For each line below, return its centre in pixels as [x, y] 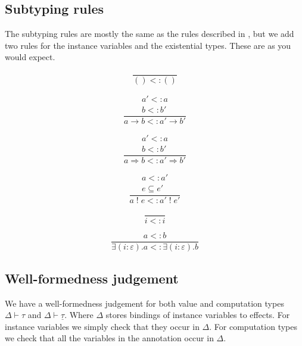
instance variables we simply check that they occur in [102, 326]
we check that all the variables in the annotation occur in [109, 338]
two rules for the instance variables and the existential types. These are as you [148, 45]
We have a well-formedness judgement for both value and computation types [144, 303]
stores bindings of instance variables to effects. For [198, 315]
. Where [79, 315]
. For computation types [253, 326]
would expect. [30, 57]
